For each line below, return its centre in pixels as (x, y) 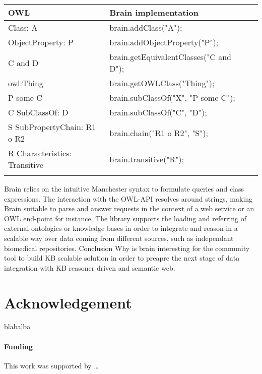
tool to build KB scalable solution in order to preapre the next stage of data (122, 258)
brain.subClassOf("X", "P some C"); (172, 98)
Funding (19, 346)
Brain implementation (154, 12)
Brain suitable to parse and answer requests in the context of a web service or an (129, 208)
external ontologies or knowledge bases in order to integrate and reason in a (121, 228)
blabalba (17, 326)
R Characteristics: (40, 153)
